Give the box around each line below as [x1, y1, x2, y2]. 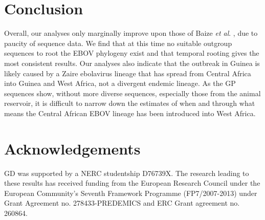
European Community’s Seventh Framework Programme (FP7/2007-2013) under [4, 187, 257, 198]
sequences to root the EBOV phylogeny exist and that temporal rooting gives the [4, 48, 259, 58]
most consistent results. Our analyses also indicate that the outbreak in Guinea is [4, 57, 260, 68]
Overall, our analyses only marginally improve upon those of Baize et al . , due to [4, 28, 258, 38]
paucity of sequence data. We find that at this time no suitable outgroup [4, 37, 232, 48]
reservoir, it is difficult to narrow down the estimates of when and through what [4, 98, 255, 108]
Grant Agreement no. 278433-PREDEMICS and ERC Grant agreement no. [4, 197, 240, 208]
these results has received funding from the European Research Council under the [4, 178, 260, 188]
